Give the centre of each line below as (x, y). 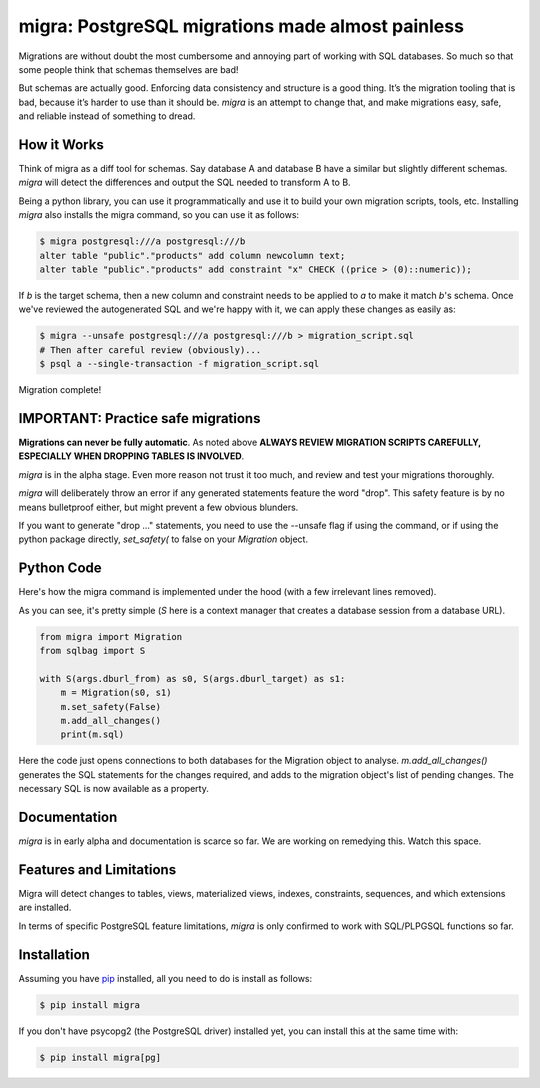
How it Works (61, 144)
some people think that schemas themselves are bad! (128, 69)
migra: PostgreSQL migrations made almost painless (241, 26)
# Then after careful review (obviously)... (150, 349)
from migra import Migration (111, 636)
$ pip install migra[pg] (100, 1057)
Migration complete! (60, 390)
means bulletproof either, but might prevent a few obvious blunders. (158, 507)
